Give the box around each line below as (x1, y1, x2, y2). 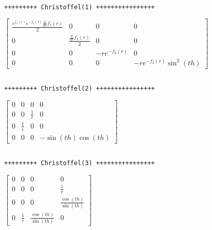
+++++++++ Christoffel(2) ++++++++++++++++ (4, 85, 155, 93)
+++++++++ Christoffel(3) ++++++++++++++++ (4, 160, 155, 167)
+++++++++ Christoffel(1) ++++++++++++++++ (4, 3, 155, 11)
